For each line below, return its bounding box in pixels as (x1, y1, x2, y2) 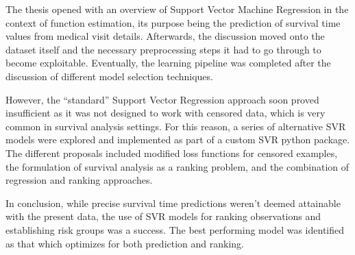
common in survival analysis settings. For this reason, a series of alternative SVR (5, 119, 346, 133)
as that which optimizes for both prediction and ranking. (5, 236, 244, 250)
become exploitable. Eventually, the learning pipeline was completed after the (5, 56, 331, 70)
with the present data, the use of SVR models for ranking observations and (5, 209, 321, 223)
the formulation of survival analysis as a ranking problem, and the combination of (5, 159, 350, 173)
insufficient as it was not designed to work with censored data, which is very (5, 106, 326, 120)
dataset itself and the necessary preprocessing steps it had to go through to (5, 42, 321, 56)
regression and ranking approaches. (5, 173, 153, 187)
